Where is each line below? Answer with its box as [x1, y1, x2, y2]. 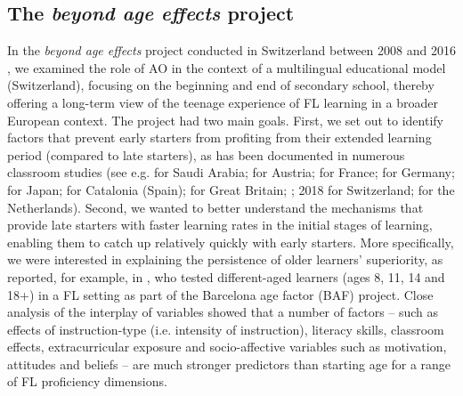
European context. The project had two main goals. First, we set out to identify [7, 110, 443, 129]
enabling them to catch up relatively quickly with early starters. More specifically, [7, 232, 454, 251]
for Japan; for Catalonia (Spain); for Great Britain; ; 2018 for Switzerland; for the [7, 180, 455, 198]
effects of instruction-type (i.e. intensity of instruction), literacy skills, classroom [7, 319, 444, 338]
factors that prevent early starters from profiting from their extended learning [7, 128, 432, 147]
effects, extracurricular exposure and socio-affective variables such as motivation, [7, 337, 447, 356]
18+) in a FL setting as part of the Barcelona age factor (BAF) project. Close [7, 285, 434, 303]
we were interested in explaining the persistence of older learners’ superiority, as [7, 250, 443, 269]
